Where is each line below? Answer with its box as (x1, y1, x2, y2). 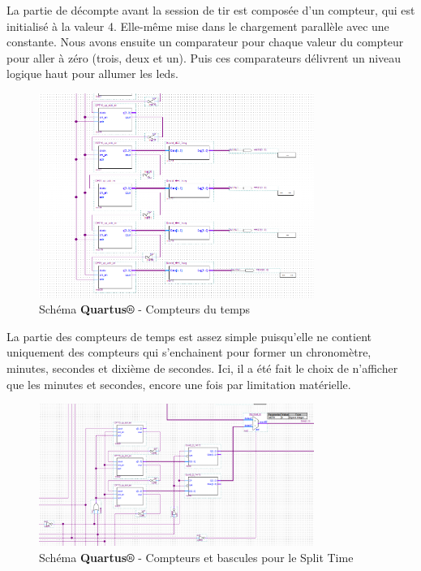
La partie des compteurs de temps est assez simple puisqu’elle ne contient (6, 327, 372, 344)
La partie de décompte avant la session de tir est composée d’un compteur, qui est (6, 2, 415, 18)
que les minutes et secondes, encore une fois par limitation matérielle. (6, 375, 351, 392)
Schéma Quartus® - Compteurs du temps (39, 301, 251, 318)
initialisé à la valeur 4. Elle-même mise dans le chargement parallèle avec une (6, 17, 389, 34)
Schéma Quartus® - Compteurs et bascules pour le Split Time (39, 548, 354, 565)
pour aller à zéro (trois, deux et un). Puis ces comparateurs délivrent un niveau (6, 49, 402, 66)
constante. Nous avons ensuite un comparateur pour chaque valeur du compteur (6, 33, 404, 50)
